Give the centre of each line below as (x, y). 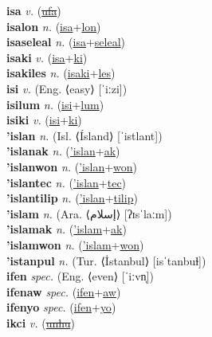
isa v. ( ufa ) (34, 10)
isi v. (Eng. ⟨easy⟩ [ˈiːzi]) (67, 88)
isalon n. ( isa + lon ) (54, 26)
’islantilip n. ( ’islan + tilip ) (72, 198)
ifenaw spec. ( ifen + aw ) (64, 291)
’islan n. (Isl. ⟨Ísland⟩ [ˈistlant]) (84, 135)
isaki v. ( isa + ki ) (47, 57)
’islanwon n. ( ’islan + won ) (72, 166)
